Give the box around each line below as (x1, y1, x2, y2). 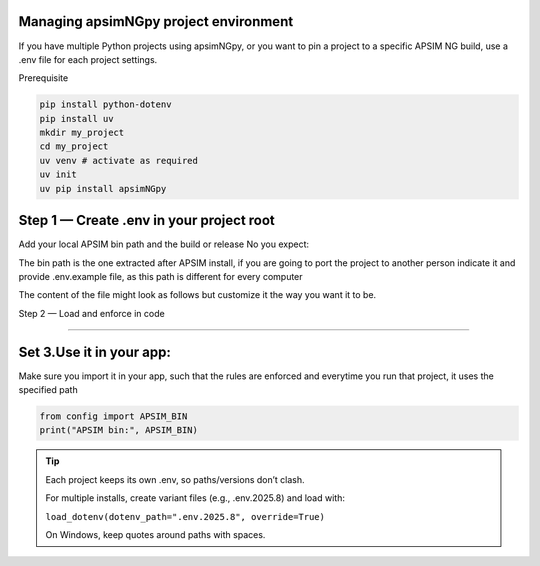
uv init (39, 169, 77, 180)
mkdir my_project (39, 127, 125, 139)
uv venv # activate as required (39, 155, 199, 166)
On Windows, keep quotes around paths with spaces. (45, 528, 266, 540)
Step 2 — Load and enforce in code (18, 307, 165, 319)
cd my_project (39, 141, 109, 152)
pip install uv (39, 113, 114, 124)
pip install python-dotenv (39, 99, 172, 110)
